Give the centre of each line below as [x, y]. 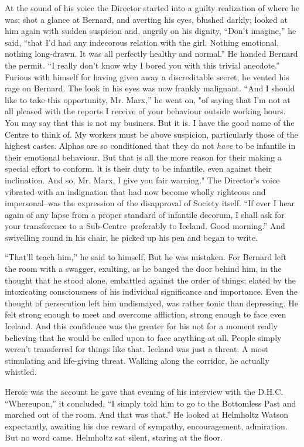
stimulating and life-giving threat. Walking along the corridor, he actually [137, 360]
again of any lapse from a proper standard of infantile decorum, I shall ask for [145, 214]
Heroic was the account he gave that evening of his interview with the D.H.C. [144, 391]
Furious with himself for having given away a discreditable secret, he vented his [147, 76]
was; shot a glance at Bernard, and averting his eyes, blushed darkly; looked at [146, 19]
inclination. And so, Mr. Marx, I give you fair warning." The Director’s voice [142, 180]
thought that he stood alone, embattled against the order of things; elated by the [150, 280]
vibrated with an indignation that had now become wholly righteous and [135, 191]
